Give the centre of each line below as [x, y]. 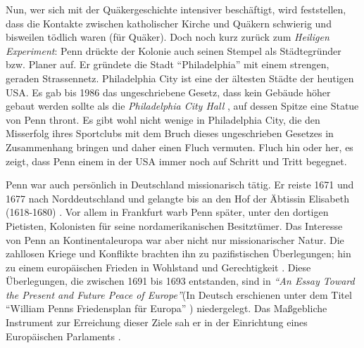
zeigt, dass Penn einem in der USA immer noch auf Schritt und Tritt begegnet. [176, 161]
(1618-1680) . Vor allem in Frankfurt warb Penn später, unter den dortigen [167, 212]
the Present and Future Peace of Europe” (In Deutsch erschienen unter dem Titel [179, 294]
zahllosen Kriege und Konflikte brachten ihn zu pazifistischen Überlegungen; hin [178, 253]
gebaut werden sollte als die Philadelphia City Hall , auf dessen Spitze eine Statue [182, 106]
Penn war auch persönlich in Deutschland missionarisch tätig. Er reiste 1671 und [180, 185]
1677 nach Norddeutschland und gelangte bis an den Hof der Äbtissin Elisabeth [177, 198]
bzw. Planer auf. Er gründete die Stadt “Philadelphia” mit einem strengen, [168, 64]
